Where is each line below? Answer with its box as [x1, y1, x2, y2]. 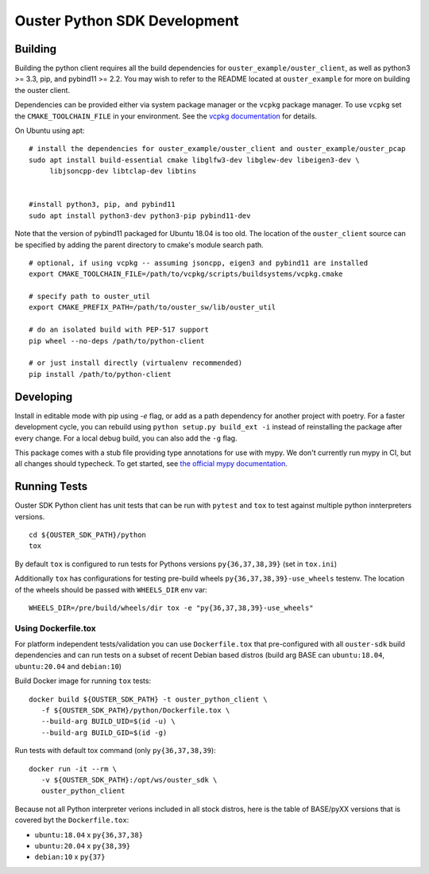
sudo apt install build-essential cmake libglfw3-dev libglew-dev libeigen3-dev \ [29, 155, 360, 165]
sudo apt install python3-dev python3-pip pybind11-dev [29, 211, 251, 220]
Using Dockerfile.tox [14, 623, 97, 634]
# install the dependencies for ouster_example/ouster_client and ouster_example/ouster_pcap [29, 144, 406, 153]
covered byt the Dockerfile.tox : [14, 815, 129, 825]
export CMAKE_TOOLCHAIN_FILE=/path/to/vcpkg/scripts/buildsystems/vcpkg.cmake [29, 270, 343, 278]
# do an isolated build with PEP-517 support [29, 325, 210, 334]
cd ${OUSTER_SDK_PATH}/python [29, 530, 147, 539]
